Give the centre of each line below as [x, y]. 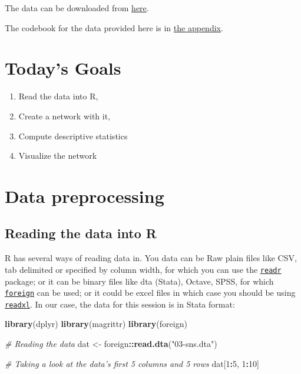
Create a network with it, [64, 116]
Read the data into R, [58, 96]
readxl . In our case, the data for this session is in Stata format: [120, 304]
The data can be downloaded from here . [77, 8]
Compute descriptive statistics [73, 136]
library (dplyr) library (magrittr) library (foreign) [96, 324]
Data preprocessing [85, 196]
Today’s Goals [63, 68]
